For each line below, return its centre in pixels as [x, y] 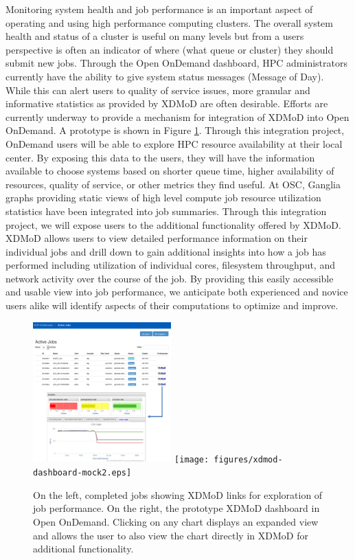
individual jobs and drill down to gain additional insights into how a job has [166, 251]
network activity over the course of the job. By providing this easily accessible [170, 278]
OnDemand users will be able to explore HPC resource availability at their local [174, 143]
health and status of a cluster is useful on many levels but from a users [155, 36]
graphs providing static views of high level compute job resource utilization [163, 198]
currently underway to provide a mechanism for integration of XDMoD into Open [177, 116]
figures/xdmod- [248, 459]
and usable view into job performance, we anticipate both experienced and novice [177, 292]
